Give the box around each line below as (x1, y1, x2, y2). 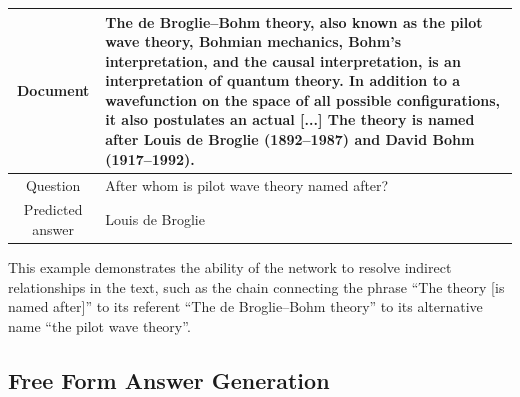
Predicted (23, 199, 83, 220)
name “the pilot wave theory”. (8, 315, 191, 336)
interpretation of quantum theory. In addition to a (105, 70, 461, 91)
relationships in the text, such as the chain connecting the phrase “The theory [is (8, 276, 505, 297)
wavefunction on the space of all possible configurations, (105, 89, 500, 110)
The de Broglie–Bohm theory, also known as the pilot (105, 11, 483, 32)
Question (25, 174, 81, 195)
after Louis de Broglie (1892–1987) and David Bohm (105, 129, 475, 150)
